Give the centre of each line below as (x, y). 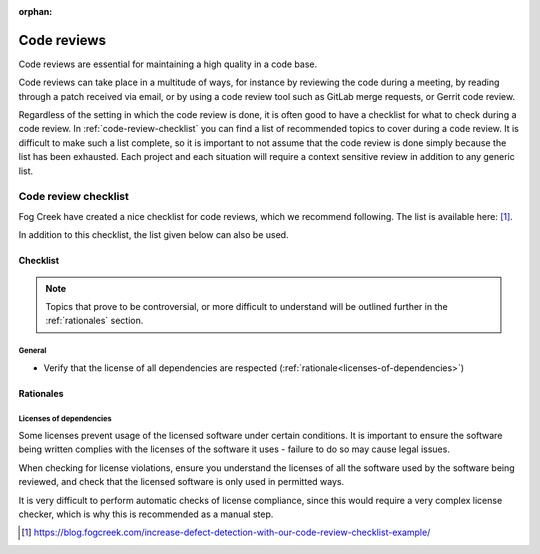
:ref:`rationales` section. (94, 321)
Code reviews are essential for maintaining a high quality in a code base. (168, 64)
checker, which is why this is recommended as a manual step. (146, 514)
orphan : (35, 11)
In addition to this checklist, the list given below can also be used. (153, 235)
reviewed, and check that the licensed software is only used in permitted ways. (181, 482)
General (32, 351)
